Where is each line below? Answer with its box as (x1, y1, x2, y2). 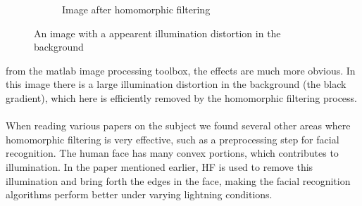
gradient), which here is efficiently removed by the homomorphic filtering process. (6, 90, 357, 105)
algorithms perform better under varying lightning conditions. (6, 187, 273, 202)
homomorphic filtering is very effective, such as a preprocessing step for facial (6, 131, 339, 146)
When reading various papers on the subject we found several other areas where (6, 118, 351, 133)
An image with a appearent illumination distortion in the (34, 25, 281, 40)
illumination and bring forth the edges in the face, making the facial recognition (6, 173, 351, 188)
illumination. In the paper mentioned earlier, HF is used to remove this (6, 159, 313, 174)
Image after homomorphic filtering (62, 2, 211, 16)
